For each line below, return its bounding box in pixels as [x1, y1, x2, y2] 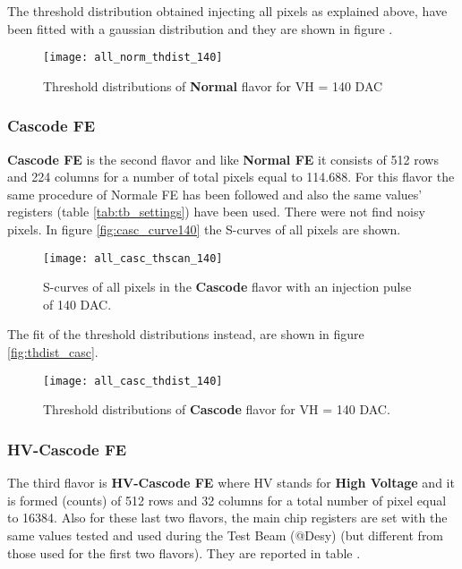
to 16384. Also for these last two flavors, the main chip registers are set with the [7, 508, 448, 527]
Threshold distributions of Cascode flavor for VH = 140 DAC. [43, 400, 390, 419]
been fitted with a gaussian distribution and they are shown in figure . [7, 19, 393, 38]
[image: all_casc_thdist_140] [43, 374, 223, 387]
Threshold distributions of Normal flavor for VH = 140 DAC [43, 76, 383, 95]
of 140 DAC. [43, 294, 112, 313]
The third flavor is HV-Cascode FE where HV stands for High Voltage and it [7, 473, 455, 492]
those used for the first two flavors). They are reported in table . [7, 543, 361, 562]
